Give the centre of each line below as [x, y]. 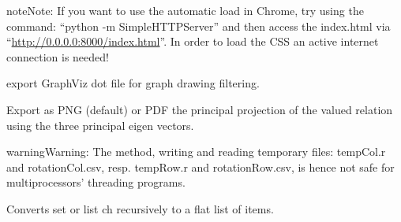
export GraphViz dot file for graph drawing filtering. [133, 83]
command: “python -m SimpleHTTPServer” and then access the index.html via [199, 26]
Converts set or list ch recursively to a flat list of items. [140, 208]
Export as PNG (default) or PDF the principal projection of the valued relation [200, 109]
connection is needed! [58, 56]
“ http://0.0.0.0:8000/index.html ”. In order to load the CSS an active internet [193, 41]
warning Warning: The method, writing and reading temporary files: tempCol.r [196, 152]
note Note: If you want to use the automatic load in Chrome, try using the [185, 10]
